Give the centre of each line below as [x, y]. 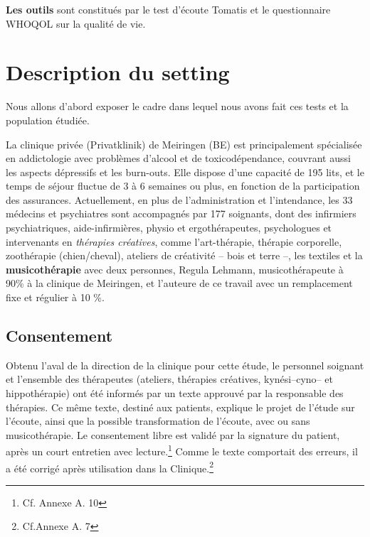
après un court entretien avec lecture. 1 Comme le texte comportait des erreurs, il [182, 450]
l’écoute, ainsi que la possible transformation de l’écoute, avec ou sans [158, 421]
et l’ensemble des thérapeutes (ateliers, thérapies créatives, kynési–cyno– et [169, 379]
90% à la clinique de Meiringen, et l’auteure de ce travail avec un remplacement [179, 283]
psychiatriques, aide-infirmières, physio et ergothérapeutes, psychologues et [169, 228]
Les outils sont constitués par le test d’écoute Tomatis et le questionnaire [168, 9]
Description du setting [118, 72]
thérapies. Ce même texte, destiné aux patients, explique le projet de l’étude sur [180, 407]
